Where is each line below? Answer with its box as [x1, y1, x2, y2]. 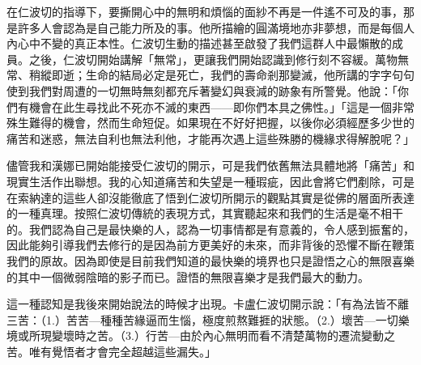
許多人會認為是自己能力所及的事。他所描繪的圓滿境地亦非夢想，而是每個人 [17, 19, 415, 36]
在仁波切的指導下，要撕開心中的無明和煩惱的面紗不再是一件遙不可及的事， [6, 3, 403, 19]
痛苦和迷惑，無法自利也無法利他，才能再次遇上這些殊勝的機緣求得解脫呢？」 [6, 129, 415, 146]
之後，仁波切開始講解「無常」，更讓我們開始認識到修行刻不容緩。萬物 [28, 50, 398, 67]
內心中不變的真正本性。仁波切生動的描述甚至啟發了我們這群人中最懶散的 [6, 35, 392, 52]
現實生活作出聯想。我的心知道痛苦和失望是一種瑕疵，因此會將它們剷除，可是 [6, 172, 415, 189]
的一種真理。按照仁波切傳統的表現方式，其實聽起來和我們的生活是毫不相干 [6, 205, 403, 222]
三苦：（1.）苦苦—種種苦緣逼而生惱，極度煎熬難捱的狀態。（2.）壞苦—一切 [6, 311, 398, 328]
